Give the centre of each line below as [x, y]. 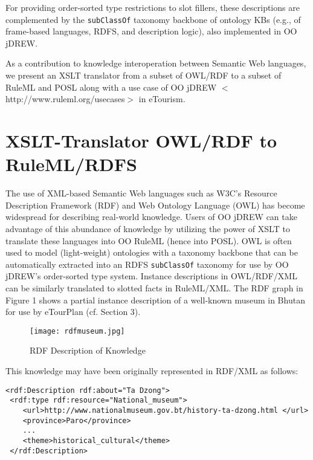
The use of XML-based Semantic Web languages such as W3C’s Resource [141, 193]
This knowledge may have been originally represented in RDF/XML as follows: [152, 370]
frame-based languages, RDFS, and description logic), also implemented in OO [151, 31]
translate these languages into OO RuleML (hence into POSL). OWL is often [149, 240]
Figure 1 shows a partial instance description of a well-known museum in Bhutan [155, 300]
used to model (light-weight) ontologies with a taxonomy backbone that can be [152, 252]
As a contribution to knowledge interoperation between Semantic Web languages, [156, 63]
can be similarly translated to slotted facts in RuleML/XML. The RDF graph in [154, 287]
